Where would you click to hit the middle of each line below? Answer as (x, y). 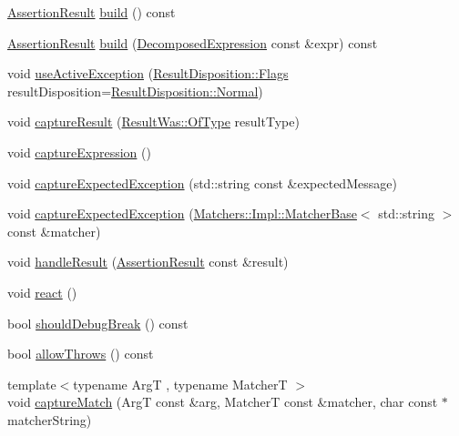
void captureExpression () (79, 152)
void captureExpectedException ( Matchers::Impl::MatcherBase (182, 213)
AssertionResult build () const (92, 12)
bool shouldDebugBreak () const (98, 323)
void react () (42, 292)
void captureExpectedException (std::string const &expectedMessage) (202, 183)
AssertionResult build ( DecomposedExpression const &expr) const (193, 42)
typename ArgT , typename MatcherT (180, 384)
